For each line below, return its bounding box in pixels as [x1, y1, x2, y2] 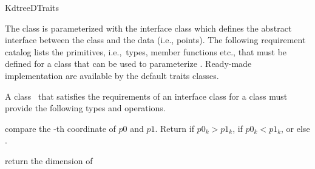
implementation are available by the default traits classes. [5, 69, 219, 81]
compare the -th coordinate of [5, 122, 116, 134]
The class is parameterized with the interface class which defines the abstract [5, 21, 292, 34]
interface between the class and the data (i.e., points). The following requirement [5, 33, 306, 46]
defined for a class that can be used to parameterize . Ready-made [5, 57, 252, 70]
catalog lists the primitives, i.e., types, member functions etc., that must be [5, 45, 287, 58]
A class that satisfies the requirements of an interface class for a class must [5, 89, 288, 102]
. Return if [155, 122, 194, 134]
